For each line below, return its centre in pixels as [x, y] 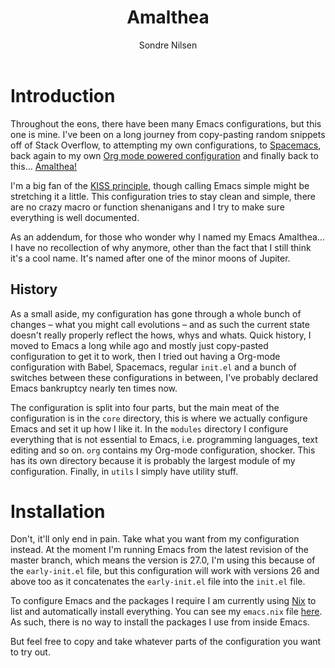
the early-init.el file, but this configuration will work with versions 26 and [165, 571]
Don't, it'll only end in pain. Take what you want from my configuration [155, 539]
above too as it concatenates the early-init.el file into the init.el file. [158, 582]
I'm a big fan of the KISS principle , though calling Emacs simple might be [160, 185]
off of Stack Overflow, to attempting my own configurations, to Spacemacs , [166, 145]
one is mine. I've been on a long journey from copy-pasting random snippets [168, 134]
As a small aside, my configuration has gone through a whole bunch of [156, 313]
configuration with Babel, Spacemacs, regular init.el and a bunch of [153, 367]
